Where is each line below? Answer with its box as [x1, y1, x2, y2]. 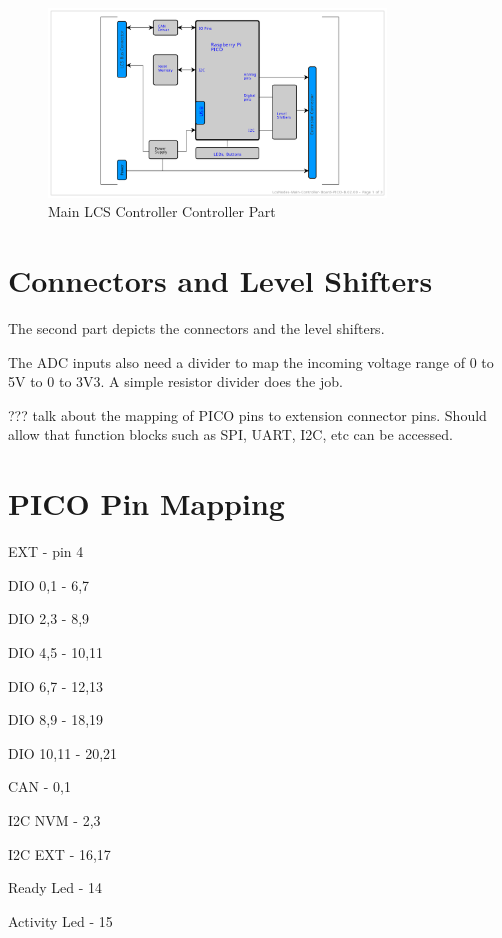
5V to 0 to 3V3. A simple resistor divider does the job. [8, 371, 343, 392]
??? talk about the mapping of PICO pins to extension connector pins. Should [8, 404, 487, 425]
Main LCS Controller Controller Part [48, 201, 276, 222]
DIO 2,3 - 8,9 [8, 608, 90, 629]
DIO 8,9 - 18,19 [8, 709, 104, 730]
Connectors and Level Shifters [8, 260, 433, 301]
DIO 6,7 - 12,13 [8, 675, 104, 696]
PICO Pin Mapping [8, 483, 285, 524]
